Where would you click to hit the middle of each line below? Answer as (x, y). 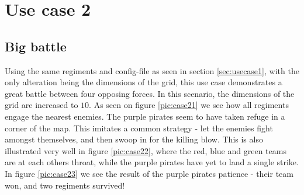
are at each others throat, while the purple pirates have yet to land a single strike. (152, 162)
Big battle (36, 46)
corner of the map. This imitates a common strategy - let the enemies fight (139, 128)
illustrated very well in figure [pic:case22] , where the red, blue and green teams (146, 150)
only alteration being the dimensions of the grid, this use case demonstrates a (144, 82)
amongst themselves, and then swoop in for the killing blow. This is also (134, 139)
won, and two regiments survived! (65, 185)
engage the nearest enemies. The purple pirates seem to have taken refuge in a (145, 116)
